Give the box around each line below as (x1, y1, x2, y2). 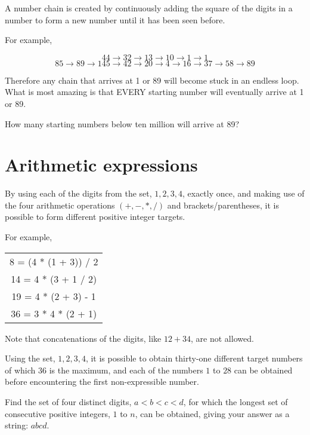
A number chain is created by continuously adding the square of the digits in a (5, 2, 293, 14)
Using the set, (5, 352, 55, 364)
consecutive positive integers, (5, 407, 110, 419)
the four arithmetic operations (5, 198, 115, 211)
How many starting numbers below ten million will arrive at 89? (5, 117, 240, 130)
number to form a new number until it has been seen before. (5, 13, 225, 26)
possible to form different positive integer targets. (5, 210, 185, 223)
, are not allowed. (191, 332, 254, 344)
